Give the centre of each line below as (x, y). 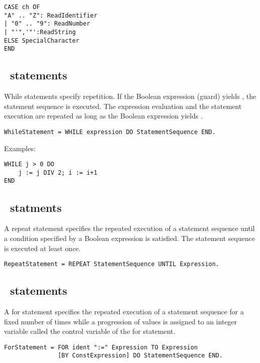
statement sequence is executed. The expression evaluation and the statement (123, 106)
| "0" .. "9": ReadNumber (47, 24)
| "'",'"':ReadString (40, 32)
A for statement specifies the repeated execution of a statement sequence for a (124, 311)
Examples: (20, 148)
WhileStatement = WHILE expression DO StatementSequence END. (110, 132)
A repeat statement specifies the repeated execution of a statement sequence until (129, 228)
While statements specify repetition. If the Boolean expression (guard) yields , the (130, 96)
